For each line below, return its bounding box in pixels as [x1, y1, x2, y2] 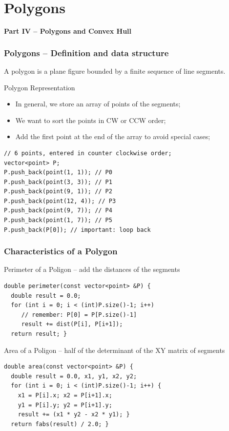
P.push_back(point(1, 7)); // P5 [4, 217, 112, 224]
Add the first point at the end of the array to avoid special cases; [15, 131, 210, 142]
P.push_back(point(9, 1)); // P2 [4, 188, 112, 195]
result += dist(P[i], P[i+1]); [21, 321, 123, 328]
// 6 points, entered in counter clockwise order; [4, 149, 172, 157]
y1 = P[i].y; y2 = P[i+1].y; [18, 401, 112, 409]
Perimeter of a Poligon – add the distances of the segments [4, 264, 180, 274]
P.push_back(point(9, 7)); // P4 [4, 207, 112, 214]
